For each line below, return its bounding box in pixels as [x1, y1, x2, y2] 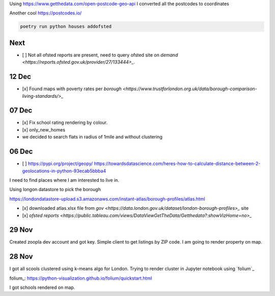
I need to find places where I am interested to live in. [9, 177, 119, 183]
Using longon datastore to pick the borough [9, 186, 101, 193]
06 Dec [9, 147, 33, 156]
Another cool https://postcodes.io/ [9, 10, 82, 16]
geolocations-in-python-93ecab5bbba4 [22, 168, 106, 174]
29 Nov [9, 226, 33, 234]
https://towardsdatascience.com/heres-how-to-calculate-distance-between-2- [94, 160, 261, 167]
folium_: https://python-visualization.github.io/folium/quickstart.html [9, 275, 152, 281]
